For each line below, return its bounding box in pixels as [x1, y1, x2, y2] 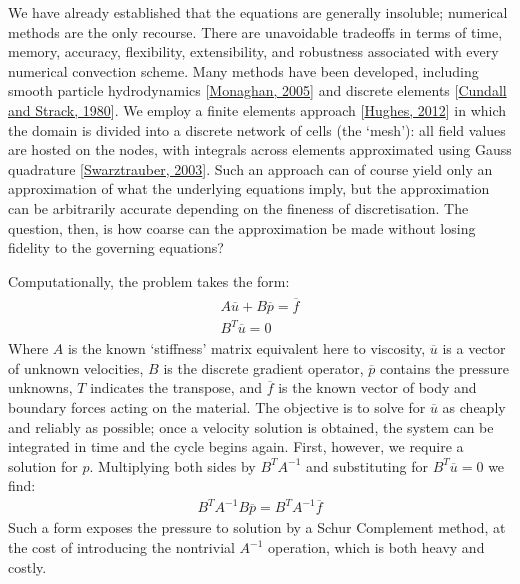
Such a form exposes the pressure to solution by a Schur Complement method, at [8, 517, 506, 538]
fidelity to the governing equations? [8, 237, 224, 258]
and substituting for [306, 455, 428, 476]
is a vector [442, 338, 506, 359]
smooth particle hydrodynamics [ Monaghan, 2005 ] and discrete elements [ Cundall [8, 80, 507, 101]
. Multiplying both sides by [89, 455, 256, 476]
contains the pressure [379, 357, 509, 378]
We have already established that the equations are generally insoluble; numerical [8, 2, 508, 22]
